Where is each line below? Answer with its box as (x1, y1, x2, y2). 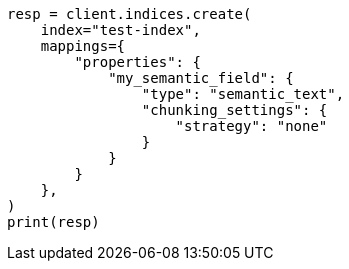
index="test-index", (40, 22, 201, 38)
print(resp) (7, 214, 100, 230)
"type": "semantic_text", (141, 86, 345, 102)
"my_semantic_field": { (108, 70, 294, 86)
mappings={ (40, 38, 126, 54)
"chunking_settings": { (141, 102, 328, 118)
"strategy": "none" (175, 118, 328, 134)
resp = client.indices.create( (7, 6, 252, 22)
